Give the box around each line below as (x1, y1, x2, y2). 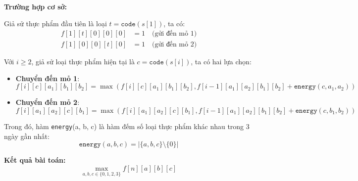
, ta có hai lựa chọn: (191, 56, 252, 67)
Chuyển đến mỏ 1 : (15, 73, 80, 83)
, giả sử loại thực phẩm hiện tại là (31, 56, 135, 67)
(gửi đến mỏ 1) (152, 30, 197, 38)
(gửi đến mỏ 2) (152, 41, 197, 48)
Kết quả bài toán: (4, 155, 66, 165)
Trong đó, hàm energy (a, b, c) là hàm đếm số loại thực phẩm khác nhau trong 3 (4, 121, 250, 132)
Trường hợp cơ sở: (4, 1, 67, 11)
